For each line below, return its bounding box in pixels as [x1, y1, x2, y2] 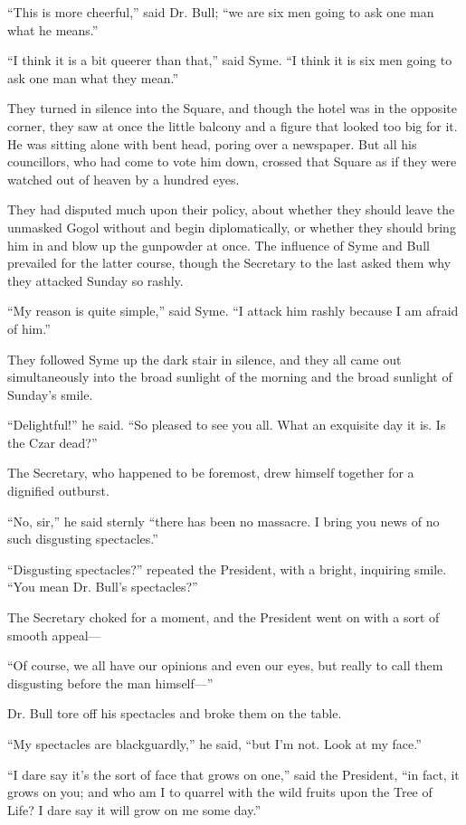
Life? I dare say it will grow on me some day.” [7, 800, 261, 819]
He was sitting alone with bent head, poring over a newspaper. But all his [7, 134, 417, 153]
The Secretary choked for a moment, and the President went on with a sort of [7, 608, 440, 627]
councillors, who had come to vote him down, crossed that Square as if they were [7, 152, 457, 171]
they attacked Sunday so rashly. [7, 270, 184, 289]
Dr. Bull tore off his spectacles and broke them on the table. [7, 704, 342, 723]
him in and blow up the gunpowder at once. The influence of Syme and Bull [7, 235, 430, 254]
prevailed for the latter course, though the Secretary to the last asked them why [7, 253, 452, 272]
